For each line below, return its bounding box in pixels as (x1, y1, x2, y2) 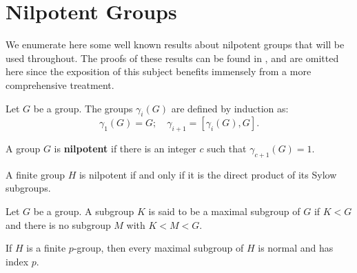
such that (207, 141, 247, 156)
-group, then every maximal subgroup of (73, 241, 244, 255)
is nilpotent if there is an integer (54, 141, 196, 156)
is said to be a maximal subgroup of (148, 204, 300, 219)
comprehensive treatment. (6, 77, 114, 92)
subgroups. (6, 181, 51, 195)
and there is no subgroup (6, 217, 111, 232)
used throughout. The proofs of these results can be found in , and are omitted (6, 50, 339, 65)
